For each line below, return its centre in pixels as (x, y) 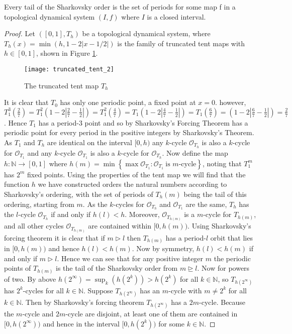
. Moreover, (142, 214)
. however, (230, 102)
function (17, 184)
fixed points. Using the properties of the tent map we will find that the (136, 174)
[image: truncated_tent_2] (69, 69)
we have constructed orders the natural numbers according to (132, 184)
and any (40, 152)
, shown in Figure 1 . (67, 53)
